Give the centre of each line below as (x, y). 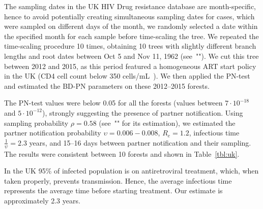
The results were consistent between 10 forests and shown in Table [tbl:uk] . (122, 153)
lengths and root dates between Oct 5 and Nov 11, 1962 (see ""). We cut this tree (131, 56)
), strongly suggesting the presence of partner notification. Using (143, 112)
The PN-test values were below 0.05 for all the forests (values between (113, 103)
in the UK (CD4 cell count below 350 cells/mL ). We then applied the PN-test (127, 76)
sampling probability (36, 123)
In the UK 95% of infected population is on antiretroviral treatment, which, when (131, 171)
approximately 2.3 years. (42, 200)
